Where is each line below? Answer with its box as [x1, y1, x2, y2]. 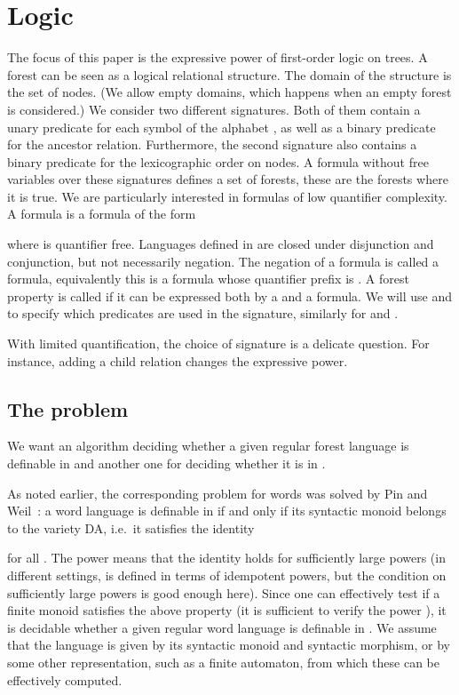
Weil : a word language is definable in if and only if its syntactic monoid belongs [7, 501, 447, 520]
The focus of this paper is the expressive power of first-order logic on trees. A [7, 48, 428, 67]
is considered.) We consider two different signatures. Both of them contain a [7, 100, 421, 118]
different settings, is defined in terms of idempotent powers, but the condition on [7, 565, 447, 584]
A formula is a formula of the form [7, 204, 196, 223]
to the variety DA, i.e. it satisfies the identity [7, 518, 255, 537]
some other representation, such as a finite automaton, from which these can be [7, 652, 440, 671]
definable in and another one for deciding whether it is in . [7, 454, 326, 473]
